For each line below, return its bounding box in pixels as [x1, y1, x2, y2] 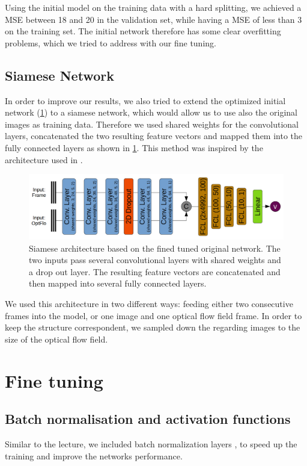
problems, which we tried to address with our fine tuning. [5, 36, 216, 49]
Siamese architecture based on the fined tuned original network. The [29, 241, 281, 254]
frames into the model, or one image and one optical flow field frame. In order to [5, 309, 302, 322]
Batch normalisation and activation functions [5, 409, 291, 428]
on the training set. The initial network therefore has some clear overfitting [5, 25, 281, 37]
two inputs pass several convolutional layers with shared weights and [29, 253, 281, 266]
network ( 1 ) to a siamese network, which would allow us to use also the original [5, 106, 297, 119]
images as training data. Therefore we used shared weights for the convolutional [5, 117, 299, 130]
